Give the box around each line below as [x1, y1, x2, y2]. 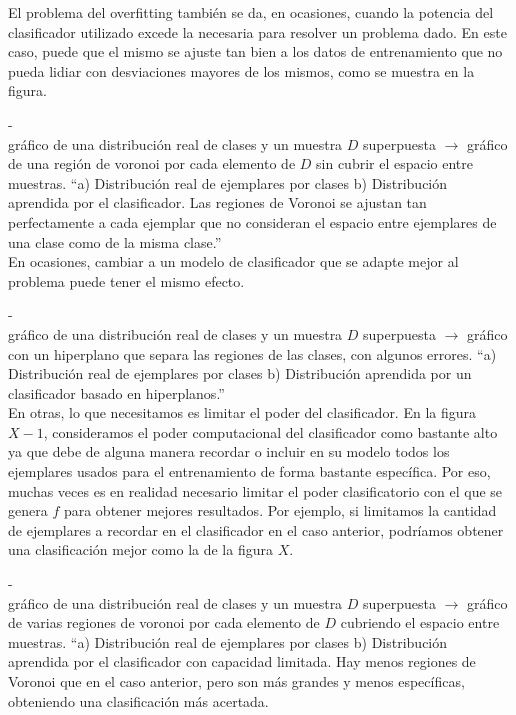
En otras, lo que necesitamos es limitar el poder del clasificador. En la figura [8, 402, 477, 423]
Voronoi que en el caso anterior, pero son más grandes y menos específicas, [8, 671, 465, 691]
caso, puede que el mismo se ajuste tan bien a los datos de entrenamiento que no [8, 41, 503, 62]
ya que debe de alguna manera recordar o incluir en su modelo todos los [8, 441, 450, 462]
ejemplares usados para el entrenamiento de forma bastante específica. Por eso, [8, 461, 491, 482]
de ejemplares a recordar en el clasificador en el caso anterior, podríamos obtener [8, 519, 504, 540]
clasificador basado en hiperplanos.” [8, 382, 225, 403]
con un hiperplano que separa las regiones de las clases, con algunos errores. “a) [8, 343, 497, 364]
